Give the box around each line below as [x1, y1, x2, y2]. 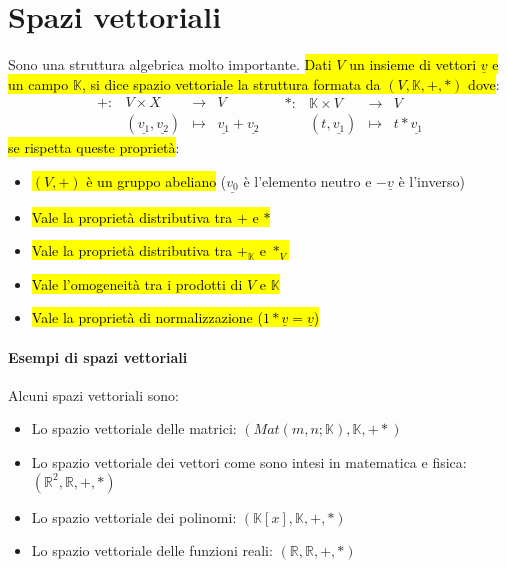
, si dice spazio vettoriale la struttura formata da [81, 73, 381, 94]
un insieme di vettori [349, 54, 477, 75]
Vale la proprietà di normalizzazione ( [31, 307, 263, 328]
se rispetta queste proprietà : [8, 137, 180, 158]
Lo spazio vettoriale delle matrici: [31, 418, 237, 439]
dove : [468, 73, 500, 94]
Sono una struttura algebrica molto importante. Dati [8, 54, 332, 75]
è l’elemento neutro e [243, 170, 372, 191]
